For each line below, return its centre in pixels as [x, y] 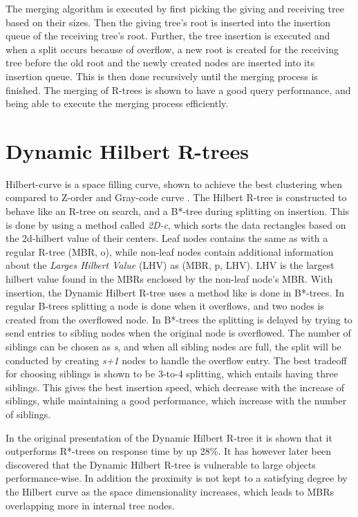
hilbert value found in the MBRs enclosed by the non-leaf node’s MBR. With [169, 279]
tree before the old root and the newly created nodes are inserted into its [160, 63]
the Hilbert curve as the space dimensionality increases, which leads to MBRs [170, 491]
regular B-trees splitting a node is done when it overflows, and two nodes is [165, 306]
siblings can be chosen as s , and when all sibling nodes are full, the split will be [173, 346]
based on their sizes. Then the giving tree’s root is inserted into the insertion [168, 22]
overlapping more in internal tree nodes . [90, 505]
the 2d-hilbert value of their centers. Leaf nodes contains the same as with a [167, 238]
